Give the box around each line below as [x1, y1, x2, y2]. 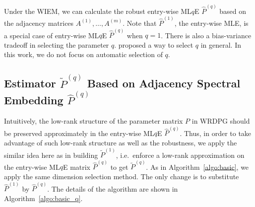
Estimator [4, 75, 56, 91]
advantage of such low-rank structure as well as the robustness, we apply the [4, 137, 237, 147]
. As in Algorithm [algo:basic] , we [146, 161, 249, 172]
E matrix [63, 161, 91, 172]
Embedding [4, 92, 64, 108]
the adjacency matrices [4, 17, 74, 28]
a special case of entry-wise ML [4, 30, 99, 40]
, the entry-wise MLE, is [174, 17, 249, 28]
